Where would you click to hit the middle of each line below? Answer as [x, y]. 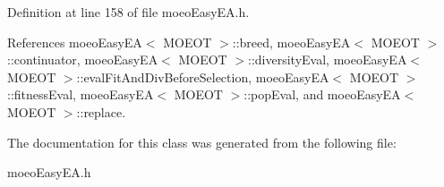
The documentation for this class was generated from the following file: [202, 142]
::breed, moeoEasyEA [291, 42]
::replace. [101, 111]
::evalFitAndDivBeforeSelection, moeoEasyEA [203, 76]
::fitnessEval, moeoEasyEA [81, 94]
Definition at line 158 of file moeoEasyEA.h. [128, 12]
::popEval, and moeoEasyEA [322, 94]
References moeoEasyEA [75, 42]
